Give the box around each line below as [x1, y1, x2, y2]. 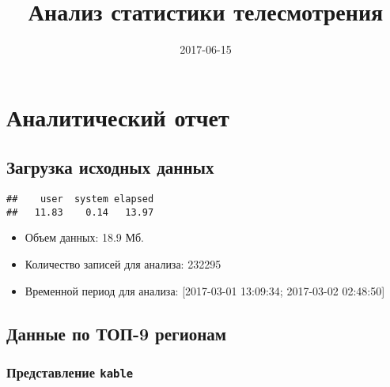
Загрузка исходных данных [6, 155, 214, 179]
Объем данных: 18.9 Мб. [25, 229, 144, 246]
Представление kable [6, 362, 134, 381]
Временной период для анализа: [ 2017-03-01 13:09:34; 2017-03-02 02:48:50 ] [25, 282, 385, 299]
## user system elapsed [6, 193, 154, 205]
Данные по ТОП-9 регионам [6, 321, 227, 345]
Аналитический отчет [6, 100, 229, 133]
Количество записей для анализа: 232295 [25, 256, 222, 272]
